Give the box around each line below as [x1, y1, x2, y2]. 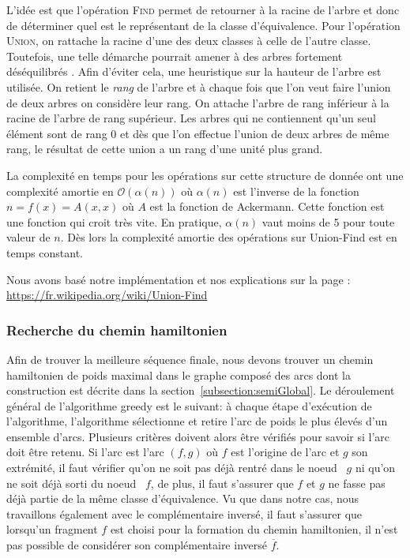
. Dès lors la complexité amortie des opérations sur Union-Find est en [60, 229, 397, 245]
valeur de [6, 229, 51, 245]
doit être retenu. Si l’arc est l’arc [6, 444, 164, 460]
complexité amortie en [6, 182, 114, 199]
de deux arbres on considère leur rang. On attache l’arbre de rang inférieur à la [6, 94, 389, 110]
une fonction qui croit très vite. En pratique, [6, 213, 222, 230]
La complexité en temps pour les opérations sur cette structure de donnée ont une [6, 167, 404, 183]
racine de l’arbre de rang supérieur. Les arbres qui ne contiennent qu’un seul [6, 110, 376, 126]
